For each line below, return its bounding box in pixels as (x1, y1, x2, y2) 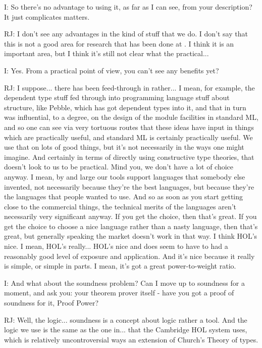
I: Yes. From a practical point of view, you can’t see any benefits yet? (4, 65, 219, 75)
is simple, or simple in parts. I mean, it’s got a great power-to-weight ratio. (4, 260, 236, 271)
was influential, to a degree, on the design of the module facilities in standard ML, (4, 112, 258, 122)
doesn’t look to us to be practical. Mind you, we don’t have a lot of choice (4, 161, 234, 172)
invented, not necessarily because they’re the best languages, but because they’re (4, 181, 254, 192)
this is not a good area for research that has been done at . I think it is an (4, 38, 234, 49)
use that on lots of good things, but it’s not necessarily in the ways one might (4, 142, 244, 152)
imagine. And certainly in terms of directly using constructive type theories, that (4, 151, 254, 162)
